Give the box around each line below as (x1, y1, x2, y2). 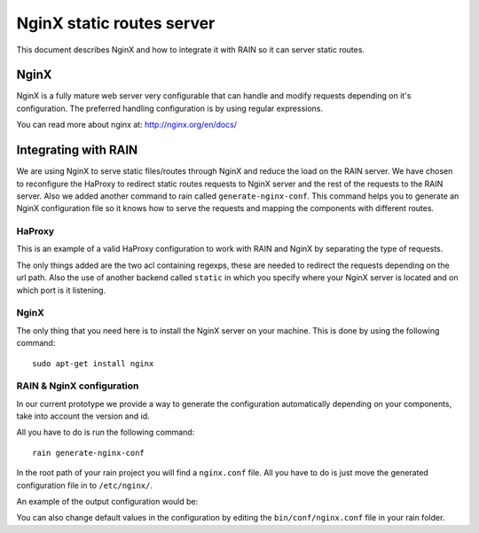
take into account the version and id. (16, 411, 150, 421)
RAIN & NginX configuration (16, 380, 139, 392)
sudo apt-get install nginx (32, 358, 154, 368)
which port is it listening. (16, 285, 106, 295)
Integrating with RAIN (16, 143, 138, 158)
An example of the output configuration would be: (16, 497, 199, 507)
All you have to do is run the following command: (16, 427, 195, 438)
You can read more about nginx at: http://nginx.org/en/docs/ (16, 120, 238, 130)
